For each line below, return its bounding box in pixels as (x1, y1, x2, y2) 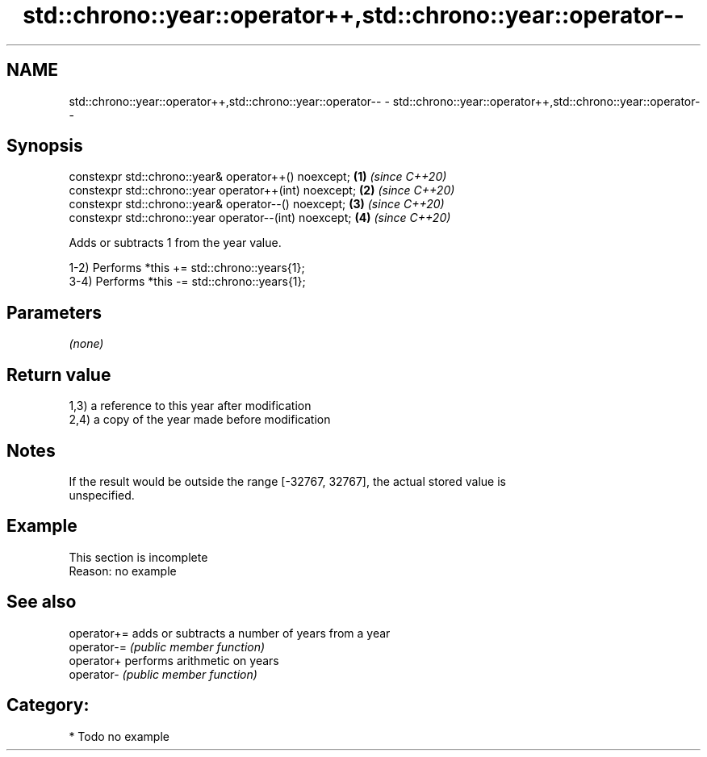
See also (6, 592, 77, 613)
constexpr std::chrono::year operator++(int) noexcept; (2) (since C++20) (69, 183, 455, 198)
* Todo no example (69, 729, 169, 743)
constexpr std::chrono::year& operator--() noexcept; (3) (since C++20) (69, 197, 445, 211)
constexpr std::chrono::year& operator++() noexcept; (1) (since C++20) (69, 169, 447, 184)
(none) (69, 337, 104, 351)
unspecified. (69, 487, 135, 502)
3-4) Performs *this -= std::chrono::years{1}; (69, 274, 306, 289)
